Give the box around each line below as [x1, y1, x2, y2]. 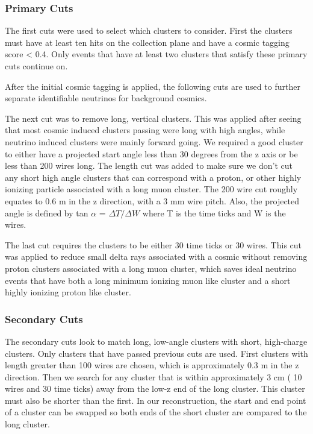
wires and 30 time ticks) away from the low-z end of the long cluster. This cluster [5, 382, 305, 395]
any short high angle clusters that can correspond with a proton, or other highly [5, 171, 302, 183]
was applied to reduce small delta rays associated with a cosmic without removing [5, 250, 308, 263]
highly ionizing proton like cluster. [5, 286, 131, 298]
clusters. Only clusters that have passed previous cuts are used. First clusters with [5, 347, 308, 359]
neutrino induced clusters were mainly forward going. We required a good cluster [5, 135, 303, 148]
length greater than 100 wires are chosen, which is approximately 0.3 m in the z [5, 359, 299, 371]
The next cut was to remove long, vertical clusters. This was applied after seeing [5, 112, 302, 124]
